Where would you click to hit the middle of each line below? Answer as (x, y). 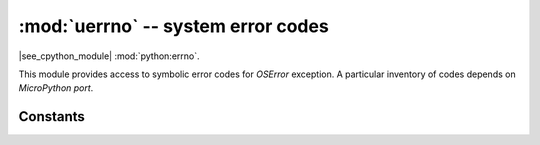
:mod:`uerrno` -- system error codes (173, 26)
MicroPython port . (56, 88)
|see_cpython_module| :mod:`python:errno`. (109, 56)
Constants (51, 116)
